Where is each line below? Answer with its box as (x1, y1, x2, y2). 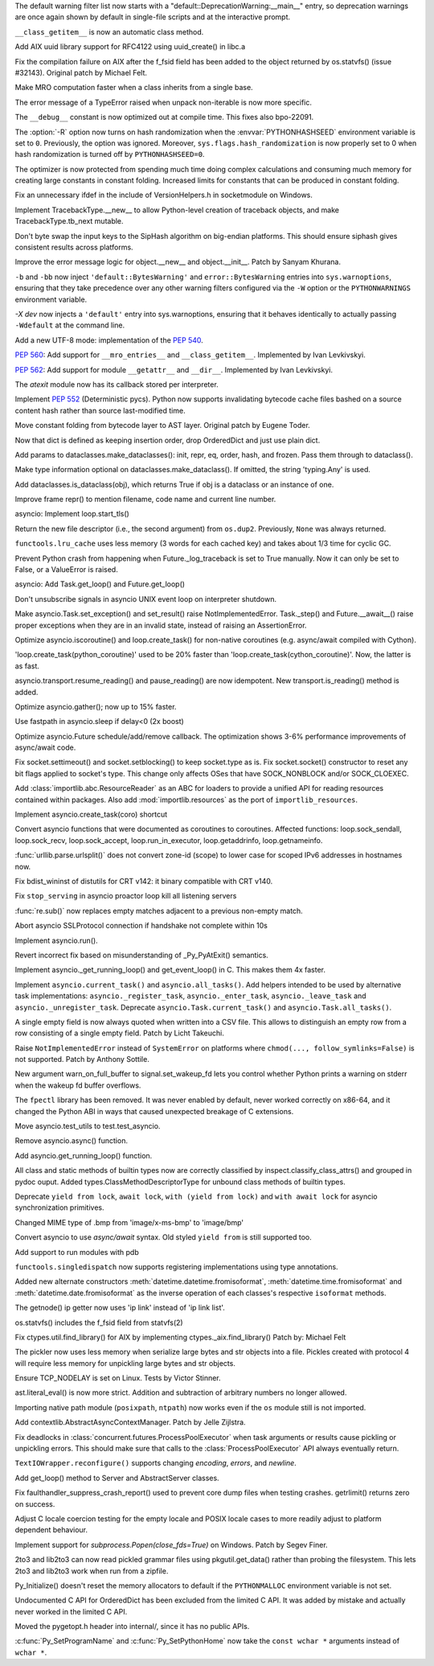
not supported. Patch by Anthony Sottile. (14, 1055, 150, 1064)
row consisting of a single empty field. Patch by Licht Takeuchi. (14, 1028, 224, 1038)
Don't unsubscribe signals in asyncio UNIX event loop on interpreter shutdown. (14, 594, 277, 603)
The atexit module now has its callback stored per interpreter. (14, 379, 219, 389)
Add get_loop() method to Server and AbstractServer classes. (14, 1473, 220, 1483)
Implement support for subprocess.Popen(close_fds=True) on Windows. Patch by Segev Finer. (14, 1540, 329, 1549)
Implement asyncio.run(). (14, 936, 98, 945)
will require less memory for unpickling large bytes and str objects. (14, 1358, 236, 1368)
